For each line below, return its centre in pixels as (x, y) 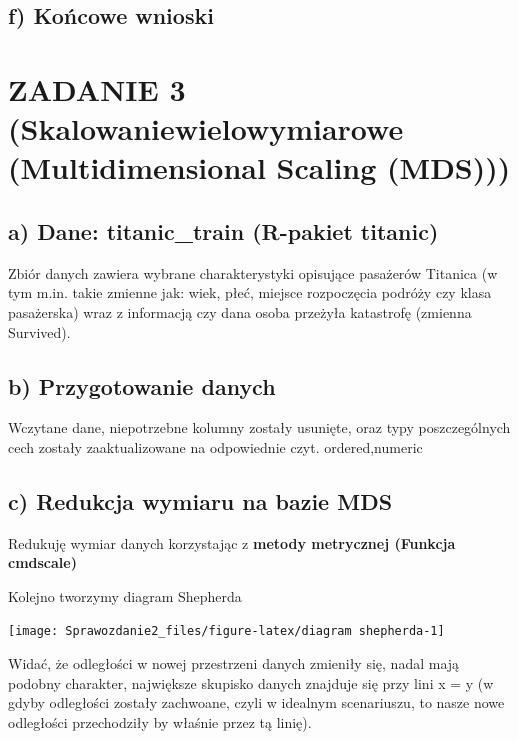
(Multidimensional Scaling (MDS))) (259, 167)
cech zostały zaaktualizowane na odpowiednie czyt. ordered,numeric (215, 446)
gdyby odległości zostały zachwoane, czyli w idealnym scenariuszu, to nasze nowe (256, 702)
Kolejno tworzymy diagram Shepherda (125, 595)
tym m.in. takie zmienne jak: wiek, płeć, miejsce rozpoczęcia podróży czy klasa (250, 292)
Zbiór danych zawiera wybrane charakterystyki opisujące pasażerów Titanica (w (253, 272)
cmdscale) (42, 562)
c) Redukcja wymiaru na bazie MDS (200, 500)
